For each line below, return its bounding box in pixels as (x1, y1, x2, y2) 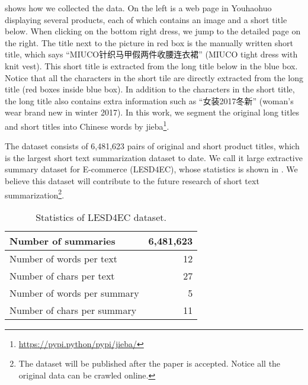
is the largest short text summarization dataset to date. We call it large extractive (5, 151, 303, 163)
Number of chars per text (9, 268, 115, 283)
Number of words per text (9, 251, 118, 265)
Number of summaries (9, 233, 115, 248)
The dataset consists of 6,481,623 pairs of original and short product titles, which (5, 140, 300, 152)
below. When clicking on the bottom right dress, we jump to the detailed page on (5, 25, 301, 37)
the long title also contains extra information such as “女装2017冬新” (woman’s (5, 94, 294, 107)
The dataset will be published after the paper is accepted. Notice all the (18, 357, 281, 370)
